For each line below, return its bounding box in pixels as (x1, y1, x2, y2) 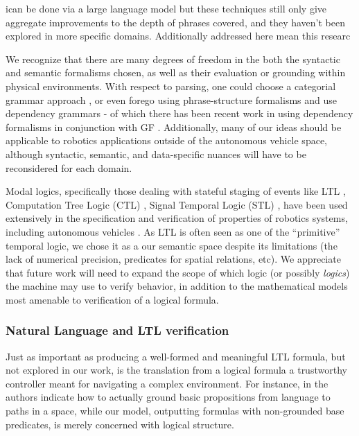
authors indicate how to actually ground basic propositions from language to (6, 390, 331, 404)
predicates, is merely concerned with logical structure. (6, 417, 234, 431)
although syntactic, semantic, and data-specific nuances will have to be (6, 146, 306, 161)
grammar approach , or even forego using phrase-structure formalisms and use (6, 92, 337, 107)
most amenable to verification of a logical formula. (6, 292, 219, 306)
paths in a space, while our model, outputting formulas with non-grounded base (6, 403, 344, 418)
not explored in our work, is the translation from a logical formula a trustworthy (6, 363, 347, 377)
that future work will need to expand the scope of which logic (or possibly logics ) (6, 265, 350, 279)
